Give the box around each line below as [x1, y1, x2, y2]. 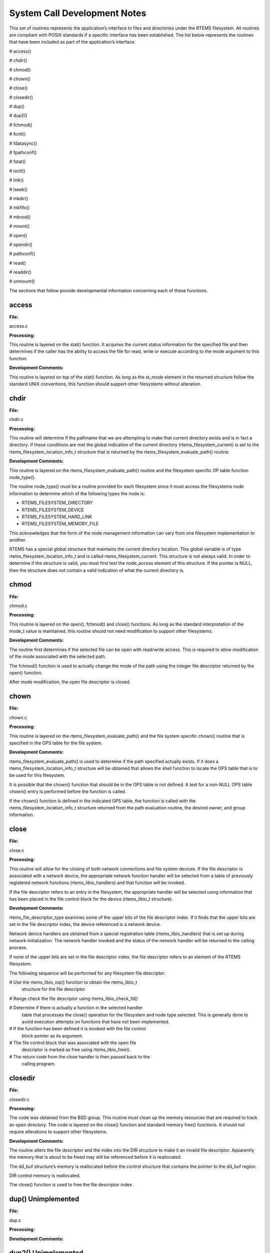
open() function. [9, 670, 42, 676]
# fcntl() [9, 131, 26, 137]
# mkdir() [9, 195, 28, 201]
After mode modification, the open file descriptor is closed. [9, 679, 131, 685]
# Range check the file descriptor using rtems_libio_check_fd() [9, 995, 138, 1001]
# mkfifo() [9, 204, 30, 211]
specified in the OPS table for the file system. [9, 740, 102, 746]
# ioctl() [9, 168, 25, 174]
